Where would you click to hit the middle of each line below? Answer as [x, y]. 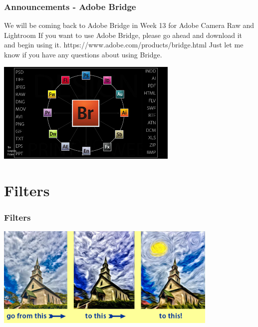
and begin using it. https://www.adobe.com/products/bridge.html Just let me [124, 45]
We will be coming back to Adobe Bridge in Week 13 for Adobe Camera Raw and [129, 25]
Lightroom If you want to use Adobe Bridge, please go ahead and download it [123, 35]
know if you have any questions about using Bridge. [83, 54]
